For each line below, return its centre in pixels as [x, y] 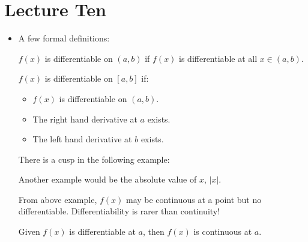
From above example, [58, 199]
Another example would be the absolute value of [107, 179]
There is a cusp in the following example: [94, 159]
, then [154, 231]
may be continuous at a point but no [194, 199]
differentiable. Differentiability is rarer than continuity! [119, 211]
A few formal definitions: [64, 38]
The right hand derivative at [85, 119]
